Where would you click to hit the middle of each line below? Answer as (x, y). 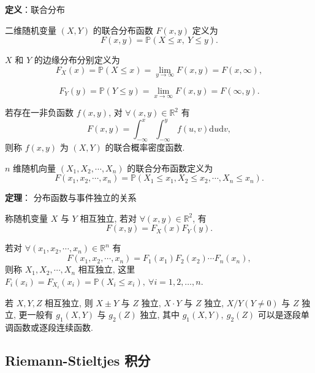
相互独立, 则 (69, 302)
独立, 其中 (160, 315)
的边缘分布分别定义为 (77, 60)
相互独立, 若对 (108, 218)
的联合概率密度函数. (145, 147)
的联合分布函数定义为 (170, 168)
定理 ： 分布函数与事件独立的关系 (71, 198)
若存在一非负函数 (39, 112)
